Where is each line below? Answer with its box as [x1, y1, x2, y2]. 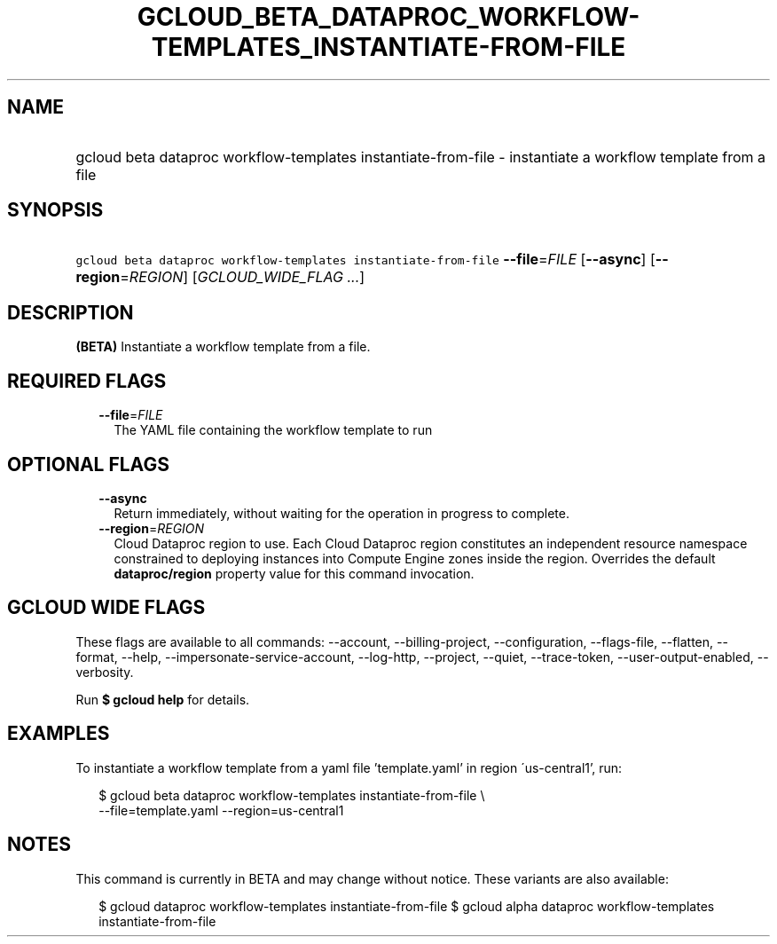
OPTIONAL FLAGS [7, 452, 169, 476]
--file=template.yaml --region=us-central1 [98, 802, 344, 818]
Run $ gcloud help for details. [75, 691, 250, 707]
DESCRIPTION [7, 301, 134, 324]
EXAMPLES [7, 722, 110, 745]
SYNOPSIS [7, 199, 104, 222]
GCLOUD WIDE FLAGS [7, 596, 206, 619]
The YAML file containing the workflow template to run [114, 422, 433, 438]
